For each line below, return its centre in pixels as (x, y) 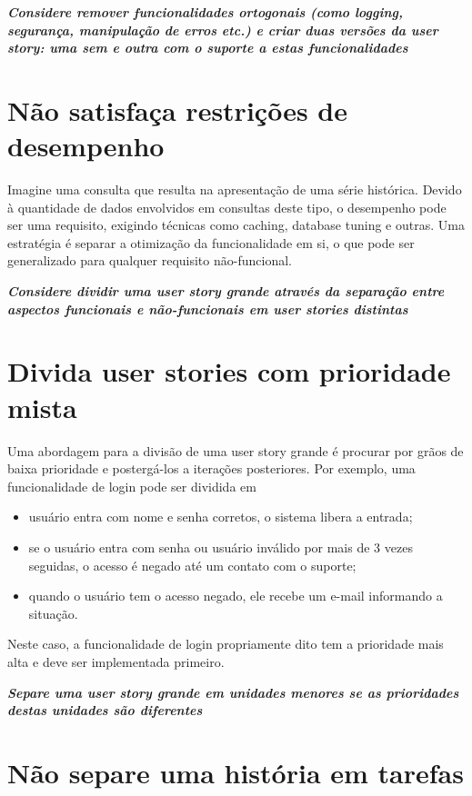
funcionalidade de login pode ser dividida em (132, 486)
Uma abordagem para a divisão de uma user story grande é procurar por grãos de (236, 450)
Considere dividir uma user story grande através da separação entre (226, 291)
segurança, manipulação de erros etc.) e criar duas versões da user (223, 30)
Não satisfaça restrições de (177, 109)
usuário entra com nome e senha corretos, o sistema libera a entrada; (221, 517)
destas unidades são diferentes (105, 710)
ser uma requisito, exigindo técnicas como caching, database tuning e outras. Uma (236, 225)
